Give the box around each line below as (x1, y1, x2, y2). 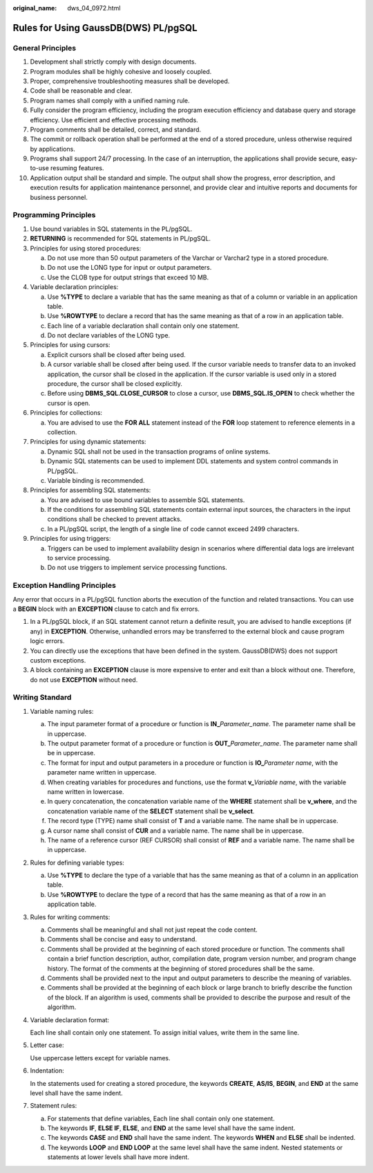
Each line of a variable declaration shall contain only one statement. (47, 322, 240, 330)
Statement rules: (30, 1102, 77, 1110)
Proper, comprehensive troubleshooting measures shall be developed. (30, 77, 230, 85)
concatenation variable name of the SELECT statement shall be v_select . (47, 806, 255, 815)
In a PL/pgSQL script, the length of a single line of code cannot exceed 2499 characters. (47, 524, 300, 533)
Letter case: (30, 1041, 65, 1049)
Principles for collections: (30, 409, 103, 417)
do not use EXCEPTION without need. (30, 675, 138, 684)
